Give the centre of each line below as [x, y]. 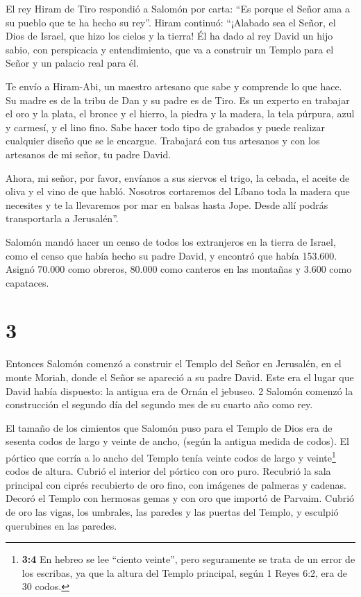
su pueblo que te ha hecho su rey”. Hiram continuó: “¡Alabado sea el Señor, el [171, 22]
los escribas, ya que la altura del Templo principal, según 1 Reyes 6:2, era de [184, 572]
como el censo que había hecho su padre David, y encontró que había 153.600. [171, 255]
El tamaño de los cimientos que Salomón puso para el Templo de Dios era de [169, 427]
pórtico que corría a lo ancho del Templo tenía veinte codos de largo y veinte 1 [171, 456]
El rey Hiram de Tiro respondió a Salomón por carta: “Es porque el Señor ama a [178, 8]
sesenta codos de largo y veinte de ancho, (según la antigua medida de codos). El [177, 441]
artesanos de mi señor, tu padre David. [89, 154]
